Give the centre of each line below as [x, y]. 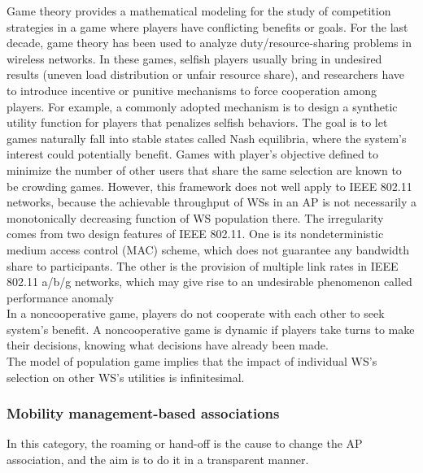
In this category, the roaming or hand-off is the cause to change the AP [185, 443]
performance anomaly [60, 297]
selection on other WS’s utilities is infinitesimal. [126, 377]
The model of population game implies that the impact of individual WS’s [192, 361]
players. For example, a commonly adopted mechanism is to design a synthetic [202, 106]
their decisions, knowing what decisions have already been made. [168, 345]
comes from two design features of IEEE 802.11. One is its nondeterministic [195, 234]
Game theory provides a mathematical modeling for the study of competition [199, 11]
